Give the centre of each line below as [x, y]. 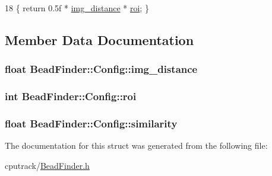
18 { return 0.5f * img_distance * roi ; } [77, 8]
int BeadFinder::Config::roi [71, 96]
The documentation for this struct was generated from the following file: [136, 145]
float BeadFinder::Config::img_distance [101, 69]
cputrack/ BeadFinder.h [47, 165]
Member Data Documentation [99, 39]
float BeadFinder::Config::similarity [91, 123]
